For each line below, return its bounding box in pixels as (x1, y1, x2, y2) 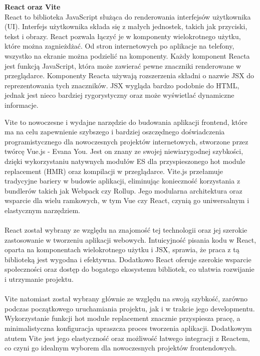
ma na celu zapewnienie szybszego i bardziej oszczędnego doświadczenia (5, 126, 225, 137)
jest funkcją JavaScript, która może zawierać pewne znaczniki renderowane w (5, 60, 241, 71)
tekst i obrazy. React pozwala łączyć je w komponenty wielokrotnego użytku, (5, 31, 241, 41)
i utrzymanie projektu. (5, 274, 74, 284)
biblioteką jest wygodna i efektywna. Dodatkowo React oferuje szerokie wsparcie (5, 254, 251, 264)
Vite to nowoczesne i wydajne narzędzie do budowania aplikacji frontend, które (5, 116, 247, 127)
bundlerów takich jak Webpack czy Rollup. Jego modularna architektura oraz (5, 185, 242, 196)
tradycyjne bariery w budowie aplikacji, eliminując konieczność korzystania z (5, 175, 240, 186)
